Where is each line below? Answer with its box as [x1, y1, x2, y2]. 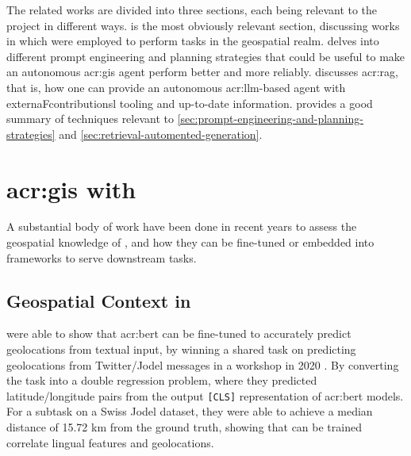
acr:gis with [6, 172, 136, 205]
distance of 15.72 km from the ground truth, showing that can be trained [6, 419, 362, 435]
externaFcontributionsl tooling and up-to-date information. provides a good [6, 94, 373, 111]
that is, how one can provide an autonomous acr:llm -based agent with [6, 79, 346, 95]
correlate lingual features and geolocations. [6, 434, 214, 450]
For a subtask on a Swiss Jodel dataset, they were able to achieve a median [6, 403, 373, 420]
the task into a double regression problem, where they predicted [6, 372, 317, 389]
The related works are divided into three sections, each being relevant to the [6, 2, 378, 17]
